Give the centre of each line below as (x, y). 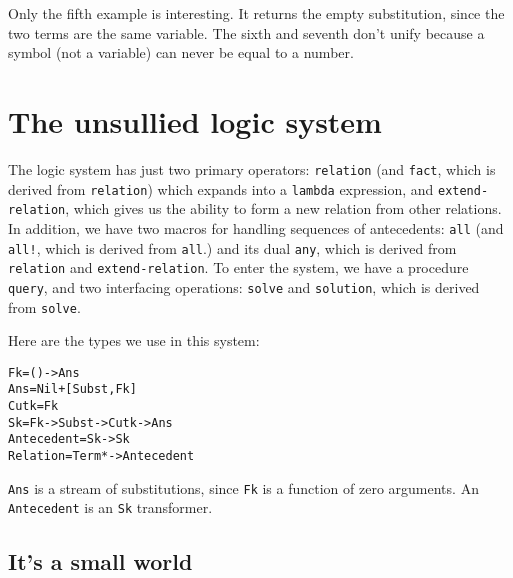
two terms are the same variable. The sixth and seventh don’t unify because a (246, 32)
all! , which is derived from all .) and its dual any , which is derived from (232, 247)
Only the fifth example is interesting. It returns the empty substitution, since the (256, 13)
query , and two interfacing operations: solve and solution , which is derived (244, 286)
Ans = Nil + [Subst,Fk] (72, 389)
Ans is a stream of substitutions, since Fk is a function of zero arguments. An (243, 487)
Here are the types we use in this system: (134, 340)
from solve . (44, 306)
